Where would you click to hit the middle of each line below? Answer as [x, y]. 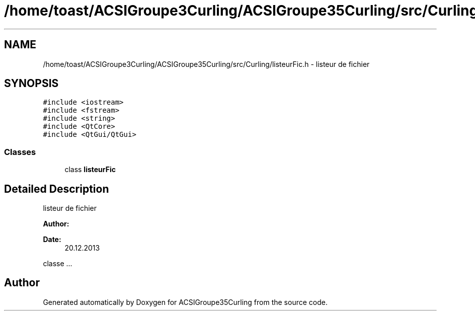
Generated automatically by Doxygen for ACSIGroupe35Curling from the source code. [185, 302]
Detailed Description [57, 189]
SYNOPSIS [31, 84]
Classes [20, 152]
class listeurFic [90, 170]
